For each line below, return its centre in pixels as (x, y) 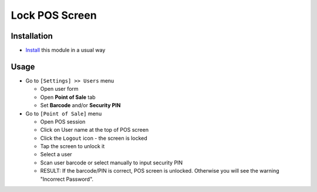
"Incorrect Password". (67, 179)
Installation (32, 36)
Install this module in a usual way (65, 50)
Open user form (59, 89)
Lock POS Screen (54, 15)
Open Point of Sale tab (68, 97)
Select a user (56, 155)
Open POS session (63, 121)
